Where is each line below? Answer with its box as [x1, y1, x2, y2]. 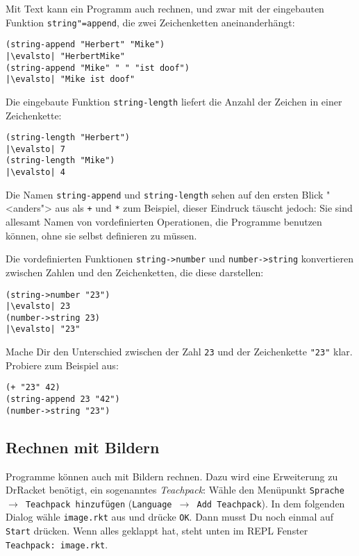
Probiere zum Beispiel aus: [6, 357, 119, 372]
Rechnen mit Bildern [6, 436, 160, 457]
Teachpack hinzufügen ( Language [25, 496, 172, 510]
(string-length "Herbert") [6, 133, 130, 143]
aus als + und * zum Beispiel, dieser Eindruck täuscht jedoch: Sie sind [55, 201, 353, 215]
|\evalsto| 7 [6, 144, 65, 154]
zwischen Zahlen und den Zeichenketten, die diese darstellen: [6, 264, 264, 279]
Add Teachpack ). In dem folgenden [197, 496, 345, 510]
